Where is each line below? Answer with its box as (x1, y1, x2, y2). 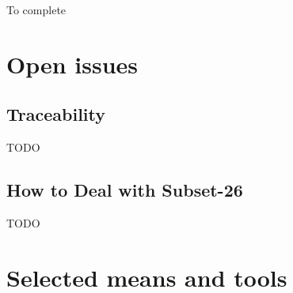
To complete (6, 2, 67, 17)
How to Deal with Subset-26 (6, 178, 243, 202)
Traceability (6, 102, 105, 126)
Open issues (6, 47, 139, 80)
